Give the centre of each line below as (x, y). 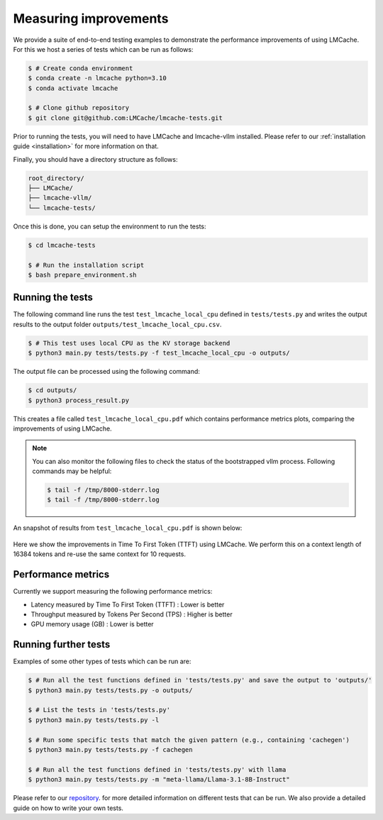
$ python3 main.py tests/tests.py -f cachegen (110, 749)
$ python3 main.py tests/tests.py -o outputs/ (110, 690)
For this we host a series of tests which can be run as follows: (103, 49)
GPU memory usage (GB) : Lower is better (92, 624)
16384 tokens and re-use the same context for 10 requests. (99, 554)
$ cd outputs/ (52, 390)
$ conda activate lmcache (73, 88)
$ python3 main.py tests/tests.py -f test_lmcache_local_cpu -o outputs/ (159, 353)
